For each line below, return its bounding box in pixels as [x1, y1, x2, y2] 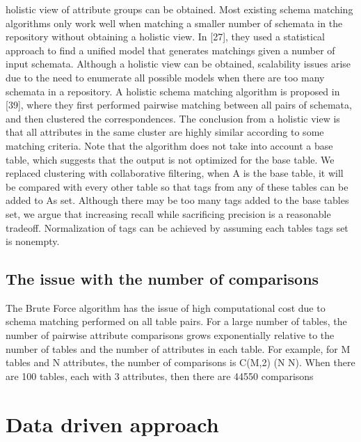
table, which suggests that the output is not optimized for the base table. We [6, 152, 335, 166]
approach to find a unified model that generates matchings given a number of [6, 42, 335, 57]
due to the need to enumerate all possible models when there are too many [6, 70, 325, 84]
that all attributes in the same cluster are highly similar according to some [6, 125, 324, 139]
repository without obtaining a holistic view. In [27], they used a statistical [6, 29, 325, 44]
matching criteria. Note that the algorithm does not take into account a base [6, 138, 333, 152]
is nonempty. [6, 234, 60, 248]
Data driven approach [6, 409, 219, 438]
